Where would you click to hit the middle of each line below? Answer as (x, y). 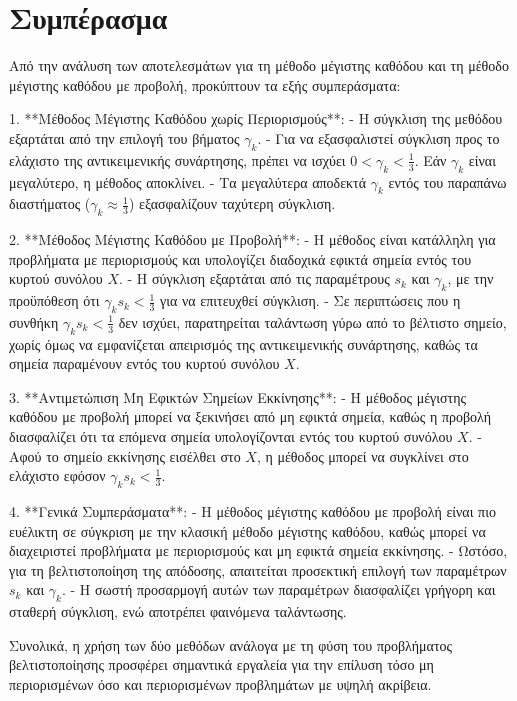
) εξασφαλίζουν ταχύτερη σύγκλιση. (232, 203)
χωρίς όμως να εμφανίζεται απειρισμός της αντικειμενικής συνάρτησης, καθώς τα (243, 343)
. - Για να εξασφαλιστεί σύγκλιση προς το (378, 137)
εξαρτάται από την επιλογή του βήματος (124, 137)
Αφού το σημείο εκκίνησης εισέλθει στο (125, 455)
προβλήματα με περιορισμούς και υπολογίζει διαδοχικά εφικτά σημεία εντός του (240, 258)
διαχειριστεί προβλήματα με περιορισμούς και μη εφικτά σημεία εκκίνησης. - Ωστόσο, (258, 550)
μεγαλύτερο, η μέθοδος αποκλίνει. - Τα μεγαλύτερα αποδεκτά (188, 181)
